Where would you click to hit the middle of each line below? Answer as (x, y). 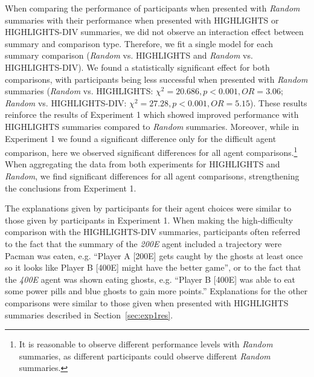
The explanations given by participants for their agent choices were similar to (148, 208)
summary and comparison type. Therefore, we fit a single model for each (139, 43)
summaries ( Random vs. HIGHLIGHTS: (79, 91)
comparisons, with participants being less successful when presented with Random (156, 79)
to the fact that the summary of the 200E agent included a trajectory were (143, 243)
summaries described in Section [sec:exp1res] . (89, 314)
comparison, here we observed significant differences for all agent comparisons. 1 (151, 151)
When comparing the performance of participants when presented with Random (152, 8)
